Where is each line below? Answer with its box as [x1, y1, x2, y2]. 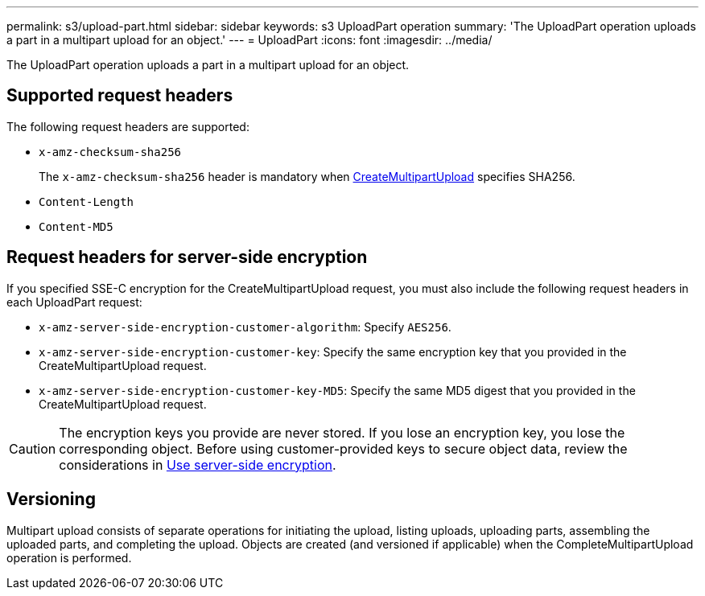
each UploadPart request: [6, 294, 142, 309]
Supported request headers [6, 85, 233, 106]
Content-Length [39, 195, 134, 208]
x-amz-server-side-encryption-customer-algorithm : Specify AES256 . [39, 319, 451, 334]
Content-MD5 [39, 220, 113, 233]
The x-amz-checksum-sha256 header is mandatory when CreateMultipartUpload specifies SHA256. [39, 169, 575, 183]
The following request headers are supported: [6, 119, 249, 134]
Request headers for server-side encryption [6, 247, 368, 268]
